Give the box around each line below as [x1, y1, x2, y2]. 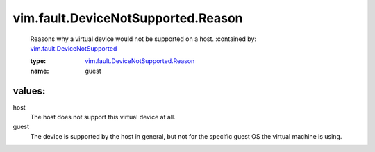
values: [12, 85, 46, 96]
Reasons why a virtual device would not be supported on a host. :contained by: [30, 35, 257, 43]
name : [30, 67, 49, 75]
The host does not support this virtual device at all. [30, 113, 176, 121]
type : [30, 57, 47, 65]
